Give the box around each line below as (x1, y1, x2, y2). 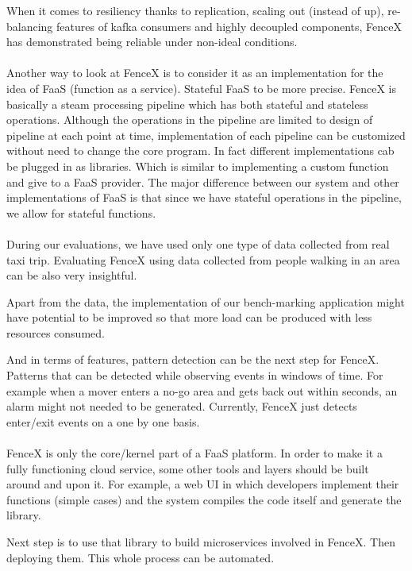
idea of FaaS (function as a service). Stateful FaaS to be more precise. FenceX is (6, 79, 396, 96)
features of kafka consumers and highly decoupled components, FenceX (56, 17, 402, 34)
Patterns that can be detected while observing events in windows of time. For (6, 367, 383, 384)
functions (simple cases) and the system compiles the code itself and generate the (6, 491, 402, 507)
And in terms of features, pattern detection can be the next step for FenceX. (6, 351, 379, 368)
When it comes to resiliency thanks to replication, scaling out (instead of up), (6, 2, 384, 18)
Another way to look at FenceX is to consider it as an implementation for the (6, 64, 383, 81)
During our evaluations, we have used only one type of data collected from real (6, 235, 390, 252)
